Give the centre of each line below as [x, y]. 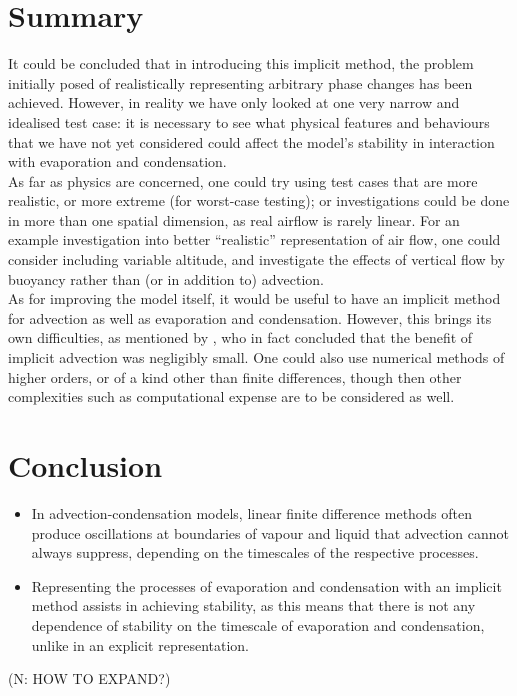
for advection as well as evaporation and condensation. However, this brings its [250, 317]
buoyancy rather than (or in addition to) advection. [166, 278]
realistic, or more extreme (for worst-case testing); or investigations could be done [259, 200]
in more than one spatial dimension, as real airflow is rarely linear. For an [234, 219]
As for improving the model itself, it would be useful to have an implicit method [254, 298]
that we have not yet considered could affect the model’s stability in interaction [251, 141]
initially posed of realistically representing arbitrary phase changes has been [240, 82]
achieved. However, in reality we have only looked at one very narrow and [234, 102]
